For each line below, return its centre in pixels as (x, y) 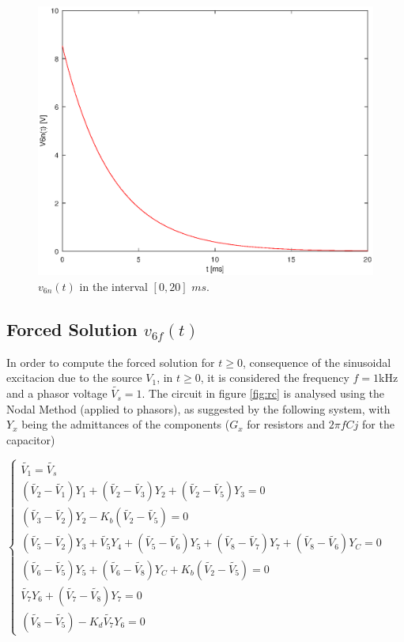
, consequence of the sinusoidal (317, 362)
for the (378, 424)
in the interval (113, 286)
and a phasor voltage (57, 393)
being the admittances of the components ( (126, 424)
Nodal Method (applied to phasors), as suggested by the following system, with (198, 408)
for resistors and (286, 424)
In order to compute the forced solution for (111, 362)
